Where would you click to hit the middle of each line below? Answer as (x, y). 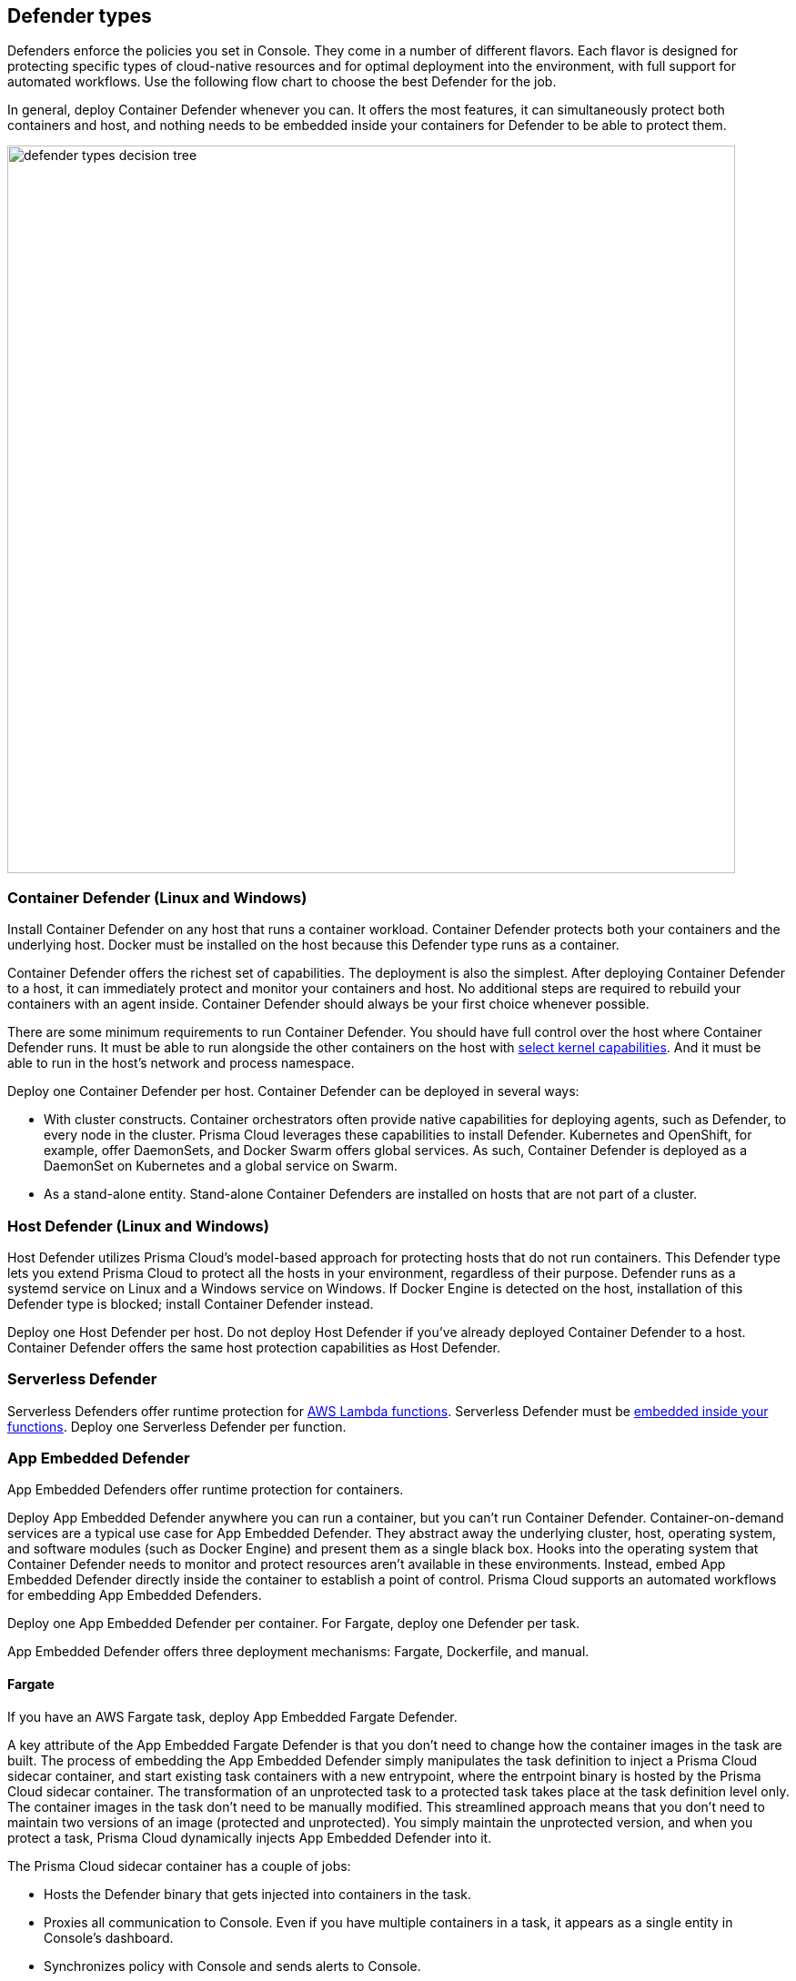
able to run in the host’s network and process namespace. (181, 1063)
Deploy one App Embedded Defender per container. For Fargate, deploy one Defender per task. (294, 1624)
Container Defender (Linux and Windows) (157, 897)
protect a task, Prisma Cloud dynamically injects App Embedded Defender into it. (250, 1837)
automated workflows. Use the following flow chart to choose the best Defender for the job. (282, 82)
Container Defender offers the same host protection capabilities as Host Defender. (254, 1347)
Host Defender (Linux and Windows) (138, 1226)
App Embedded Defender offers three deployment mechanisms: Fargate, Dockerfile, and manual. (298, 1652)
